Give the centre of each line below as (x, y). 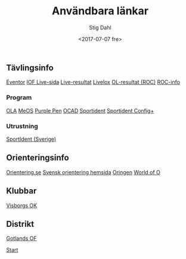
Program (19, 98)
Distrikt (20, 224)
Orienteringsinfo (38, 158)
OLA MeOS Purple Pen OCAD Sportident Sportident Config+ (80, 110)
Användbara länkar (100, 11)
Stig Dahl (100, 27)
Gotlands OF (21, 238)
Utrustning (22, 126)
